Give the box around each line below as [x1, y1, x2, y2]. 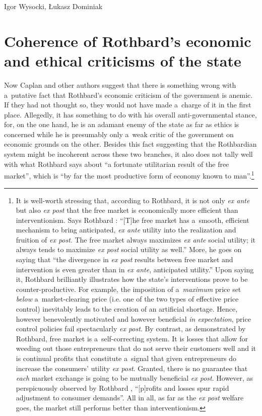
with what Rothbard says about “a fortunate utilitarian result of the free [4, 158, 229, 169]
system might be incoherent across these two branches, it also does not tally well [4, 149, 253, 159]
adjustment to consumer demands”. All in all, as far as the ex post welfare [16, 392, 244, 403]
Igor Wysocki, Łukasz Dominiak [4, 1, 103, 11]
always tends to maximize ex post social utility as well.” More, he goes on [16, 244, 242, 255]
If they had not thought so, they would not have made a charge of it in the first [4, 99, 251, 110]
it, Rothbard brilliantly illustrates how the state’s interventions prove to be [16, 274, 248, 284]
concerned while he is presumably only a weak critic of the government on [4, 129, 234, 139]
